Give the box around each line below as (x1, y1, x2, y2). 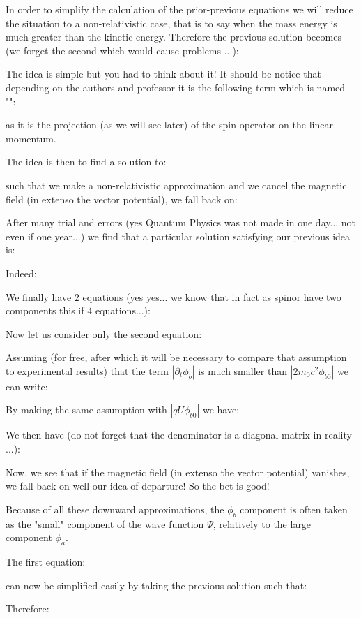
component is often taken (240, 501, 348, 516)
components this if (6, 303, 84, 318)
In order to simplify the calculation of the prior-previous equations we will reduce (6, 2, 353, 16)
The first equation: (6, 554, 86, 569)
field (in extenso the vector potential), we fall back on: (6, 191, 238, 206)
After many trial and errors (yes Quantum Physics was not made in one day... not (6, 215, 356, 230)
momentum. (6, 131, 56, 145)
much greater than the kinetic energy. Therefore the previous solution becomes (6, 29, 341, 44)
